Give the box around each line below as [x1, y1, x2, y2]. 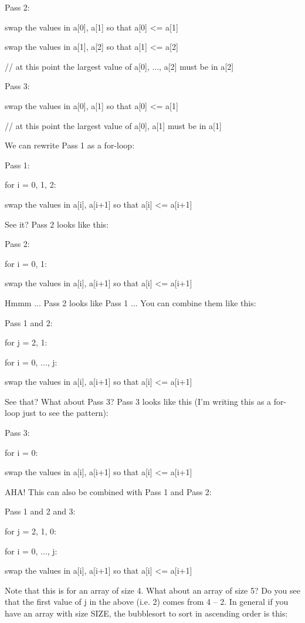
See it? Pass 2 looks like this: [5, 218, 109, 230]
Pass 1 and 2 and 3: [5, 505, 76, 517]
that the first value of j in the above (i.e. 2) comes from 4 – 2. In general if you [5, 595, 289, 608]
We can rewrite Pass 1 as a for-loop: [5, 139, 135, 151]
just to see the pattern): [22, 407, 109, 419]
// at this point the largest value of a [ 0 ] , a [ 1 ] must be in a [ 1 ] [5, 119, 222, 131]
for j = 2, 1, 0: [5, 525, 56, 537]
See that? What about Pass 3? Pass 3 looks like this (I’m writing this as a [5, 395, 272, 407]
